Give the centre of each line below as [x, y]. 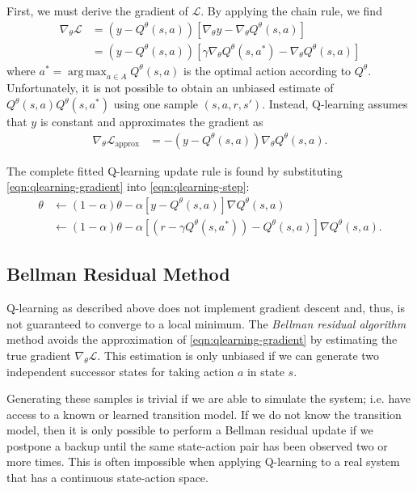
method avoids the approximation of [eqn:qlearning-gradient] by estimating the [202, 339]
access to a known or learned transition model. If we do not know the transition [204, 414]
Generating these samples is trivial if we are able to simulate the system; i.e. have [209, 398]
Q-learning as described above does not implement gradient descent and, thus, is [206, 308]
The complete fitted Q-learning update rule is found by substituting [175, 170]
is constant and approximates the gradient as [152, 122]
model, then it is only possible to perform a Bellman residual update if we [190, 430]
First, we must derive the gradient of [97, 11]
